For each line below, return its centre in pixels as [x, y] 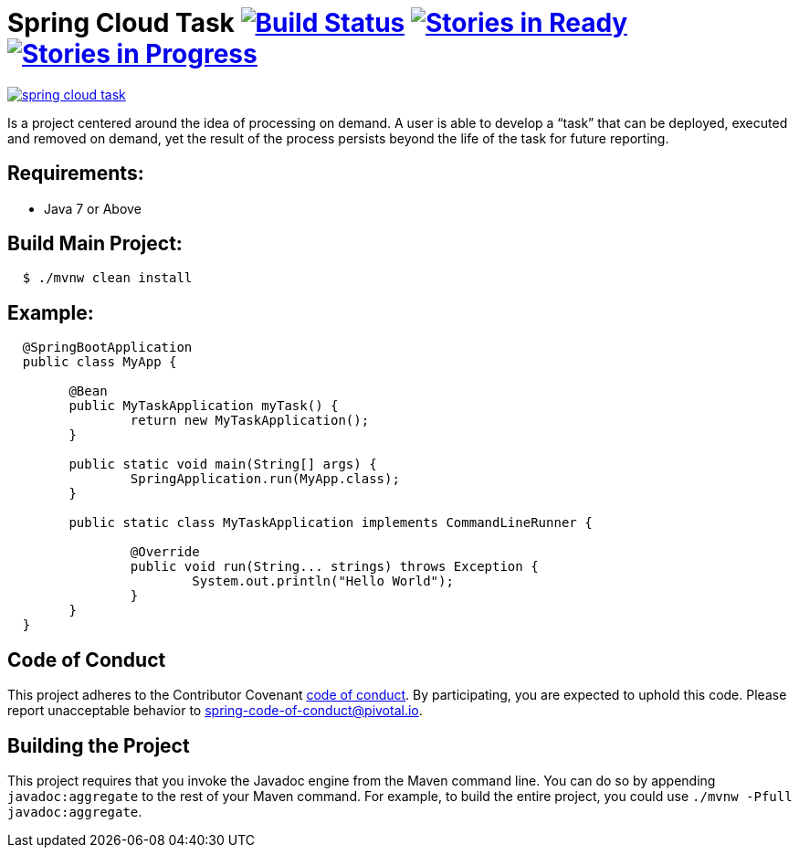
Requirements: [76, 174]
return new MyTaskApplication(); [250, 421]
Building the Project [99, 745]
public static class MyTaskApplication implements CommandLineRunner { [331, 523]
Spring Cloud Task [121, 23]
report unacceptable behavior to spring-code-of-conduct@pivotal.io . [215, 711]
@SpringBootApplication [107, 348]
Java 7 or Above [93, 208]
